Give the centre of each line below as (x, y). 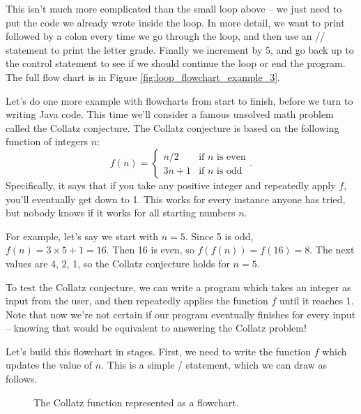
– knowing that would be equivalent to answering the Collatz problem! (156, 328)
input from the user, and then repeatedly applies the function (137, 301)
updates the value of (49, 365)
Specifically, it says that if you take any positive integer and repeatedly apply (171, 185)
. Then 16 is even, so (150, 250)
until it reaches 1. (316, 301)
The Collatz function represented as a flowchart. (136, 402)
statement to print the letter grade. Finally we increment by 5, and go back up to (180, 49)
